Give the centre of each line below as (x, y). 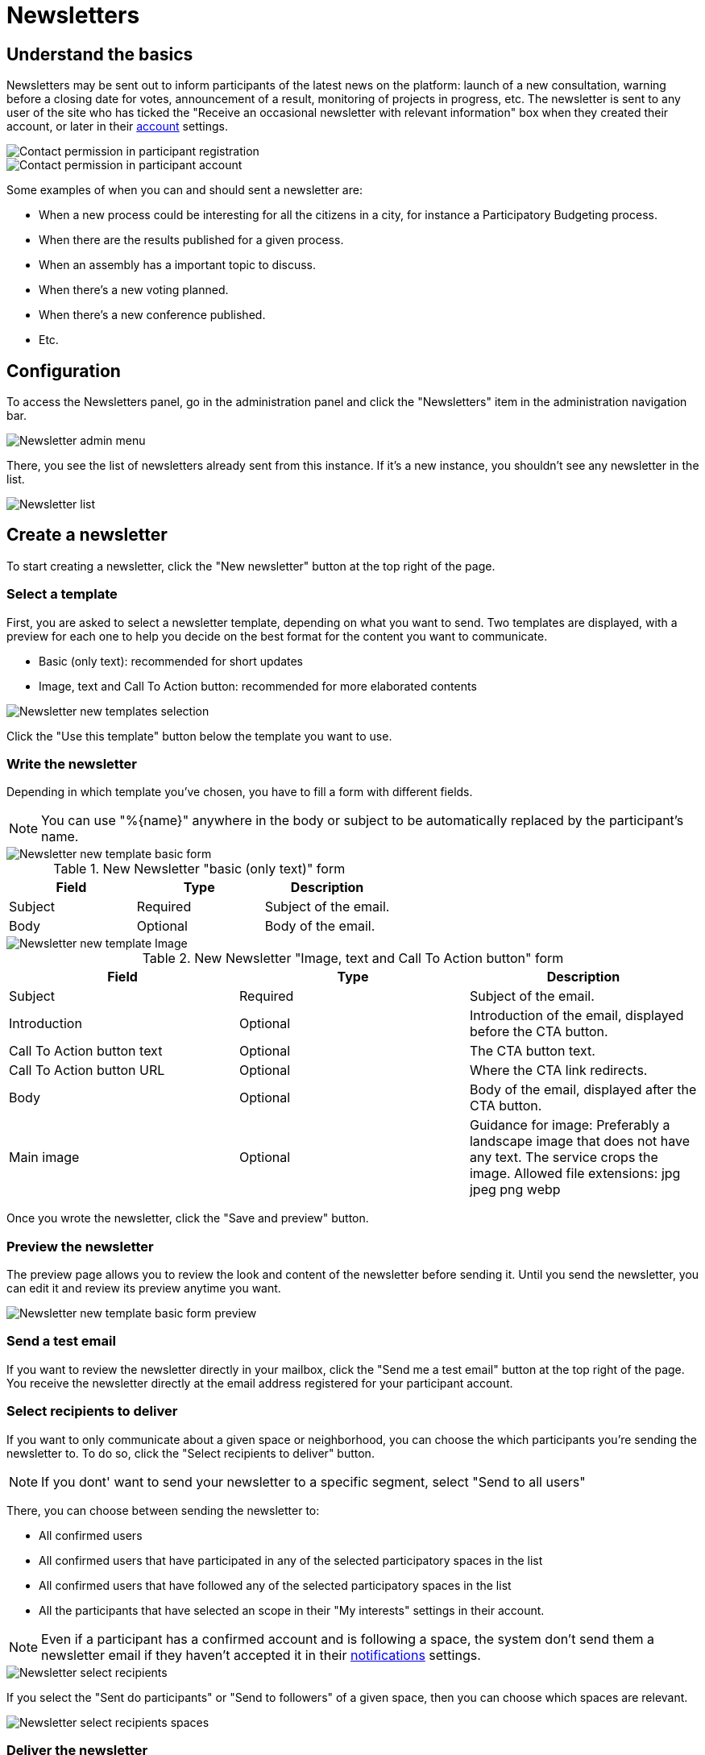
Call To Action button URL (87, 1070)
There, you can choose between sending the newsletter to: (163, 1510)
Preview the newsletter (80, 1246)
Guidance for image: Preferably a (570, 1125)
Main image (44, 1158)
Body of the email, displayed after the (583, 1090)
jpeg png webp (515, 1190)
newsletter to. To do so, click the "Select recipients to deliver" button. (191, 1453)
